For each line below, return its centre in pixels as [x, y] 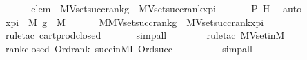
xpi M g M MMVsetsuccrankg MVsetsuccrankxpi [135, 21]
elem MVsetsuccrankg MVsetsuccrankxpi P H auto [167, 8]
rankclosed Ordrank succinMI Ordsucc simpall [129, 48]
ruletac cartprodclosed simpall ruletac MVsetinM [145, 35]
